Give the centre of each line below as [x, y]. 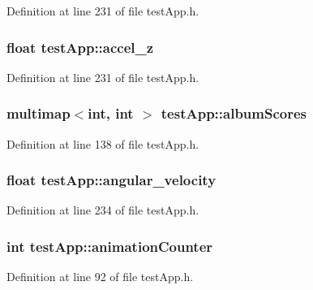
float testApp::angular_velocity [111, 180]
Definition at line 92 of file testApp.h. [100, 277]
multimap [39, 113]
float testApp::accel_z [80, 47]
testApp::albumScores [234, 113]
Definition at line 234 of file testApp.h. [103, 210]
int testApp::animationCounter [110, 246]
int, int [111, 113]
